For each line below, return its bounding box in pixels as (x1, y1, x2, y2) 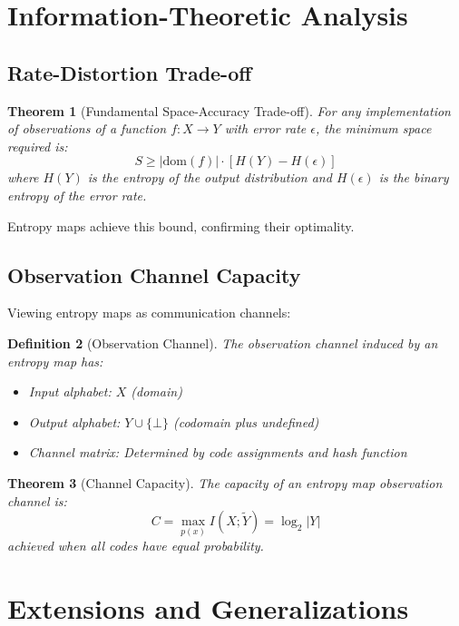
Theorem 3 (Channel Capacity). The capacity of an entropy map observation (7, 473, 443, 492)
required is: (7, 136, 68, 155)
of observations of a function (7, 119, 167, 138)
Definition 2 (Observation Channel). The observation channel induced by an (7, 333, 438, 352)
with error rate (224, 119, 307, 138)
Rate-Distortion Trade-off (7, 58, 252, 86)
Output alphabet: (28, 412, 121, 431)
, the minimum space (315, 119, 432, 138)
